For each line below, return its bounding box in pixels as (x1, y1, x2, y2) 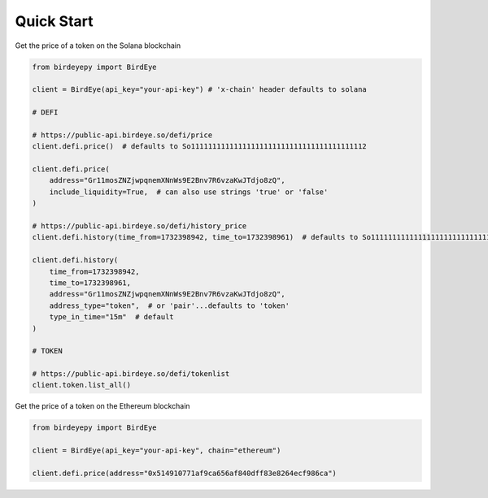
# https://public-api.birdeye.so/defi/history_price (32, 222, 247, 231)
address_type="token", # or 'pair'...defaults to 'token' (49, 301, 290, 310)
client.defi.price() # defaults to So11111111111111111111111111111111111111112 (32, 142, 368, 151)
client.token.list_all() (32, 380, 132, 390)
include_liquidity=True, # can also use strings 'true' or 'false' (49, 187, 329, 197)
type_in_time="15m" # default (49, 313, 174, 322)
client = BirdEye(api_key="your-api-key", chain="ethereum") (32, 446, 281, 455)
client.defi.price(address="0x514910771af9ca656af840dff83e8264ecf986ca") (32, 469, 338, 478)
